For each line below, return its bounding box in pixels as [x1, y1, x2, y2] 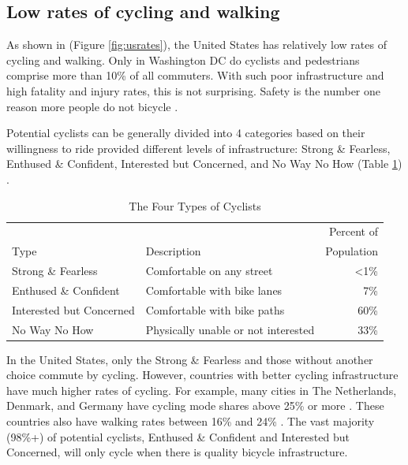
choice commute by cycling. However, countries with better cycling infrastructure [6, 366, 399, 383]
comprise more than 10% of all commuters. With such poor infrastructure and [6, 67, 384, 84]
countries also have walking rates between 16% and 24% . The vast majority [6, 413, 375, 430]
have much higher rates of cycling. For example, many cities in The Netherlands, [6, 381, 397, 398]
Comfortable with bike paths [145, 301, 285, 318]
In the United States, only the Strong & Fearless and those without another [6, 351, 373, 367]
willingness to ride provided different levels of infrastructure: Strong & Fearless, [6, 139, 391, 156]
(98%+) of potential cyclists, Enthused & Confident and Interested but [6, 428, 350, 445]
